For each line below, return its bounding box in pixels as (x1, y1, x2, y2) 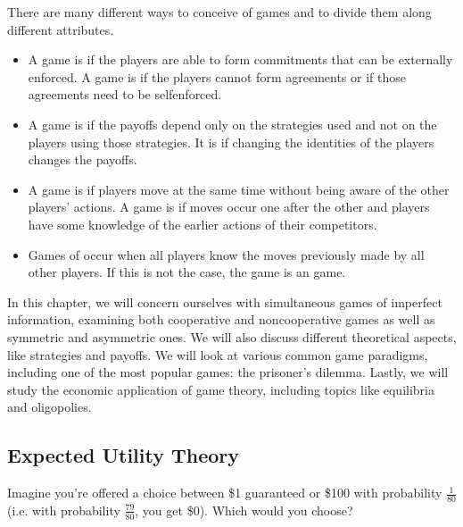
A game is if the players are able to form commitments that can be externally (28, 50, 453, 69)
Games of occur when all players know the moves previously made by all (28, 245, 425, 263)
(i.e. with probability (7, 500, 120, 519)
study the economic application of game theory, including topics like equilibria (7, 380, 434, 398)
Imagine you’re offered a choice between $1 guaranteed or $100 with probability (7, 483, 442, 502)
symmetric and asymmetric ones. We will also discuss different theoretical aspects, (7, 327, 457, 346)
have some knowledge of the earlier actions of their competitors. (28, 214, 377, 233)
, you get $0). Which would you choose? (135, 500, 353, 519)
